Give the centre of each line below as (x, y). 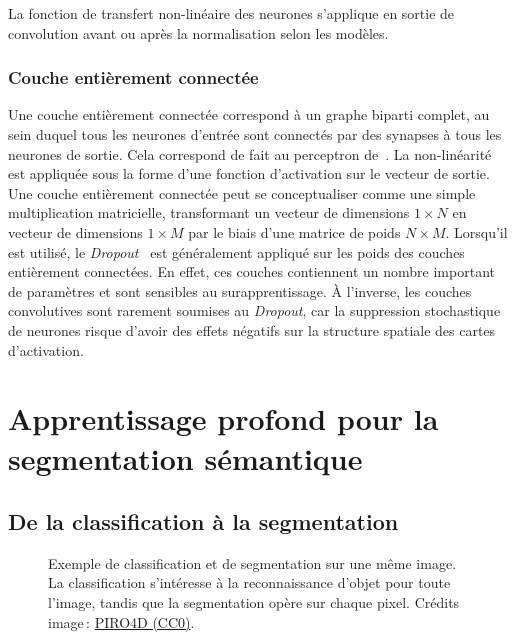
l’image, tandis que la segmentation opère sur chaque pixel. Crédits (254, 602)
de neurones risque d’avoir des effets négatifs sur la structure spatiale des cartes (252, 329)
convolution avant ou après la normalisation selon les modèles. (198, 32)
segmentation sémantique (185, 457)
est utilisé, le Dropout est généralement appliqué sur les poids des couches (236, 251)
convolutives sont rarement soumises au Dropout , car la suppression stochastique (254, 310)
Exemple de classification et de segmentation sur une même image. (252, 562)
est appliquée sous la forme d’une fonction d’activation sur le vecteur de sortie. (249, 173)
